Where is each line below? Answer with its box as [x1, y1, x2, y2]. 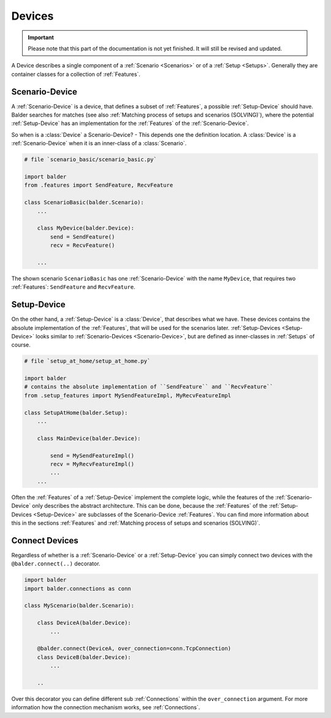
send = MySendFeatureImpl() [50, 452, 135, 459]
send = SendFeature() [50, 233, 115, 240]
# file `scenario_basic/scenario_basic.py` [24, 156, 158, 163]
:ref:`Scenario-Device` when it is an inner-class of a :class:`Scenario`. [11, 140, 187, 147]
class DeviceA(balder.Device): [37, 619, 131, 627]
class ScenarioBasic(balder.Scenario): [24, 199, 144, 206]
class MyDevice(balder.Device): [37, 224, 135, 232]
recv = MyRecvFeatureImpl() [50, 460, 135, 467]
